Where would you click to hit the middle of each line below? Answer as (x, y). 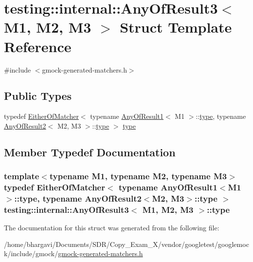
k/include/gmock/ (31, 253)
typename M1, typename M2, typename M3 (138, 176)
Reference (38, 46)
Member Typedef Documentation (90, 152)
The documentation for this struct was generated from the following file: (112, 228)
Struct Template (176, 27)
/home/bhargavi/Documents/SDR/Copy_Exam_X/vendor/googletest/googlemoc (126, 244)
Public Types (38, 96)
